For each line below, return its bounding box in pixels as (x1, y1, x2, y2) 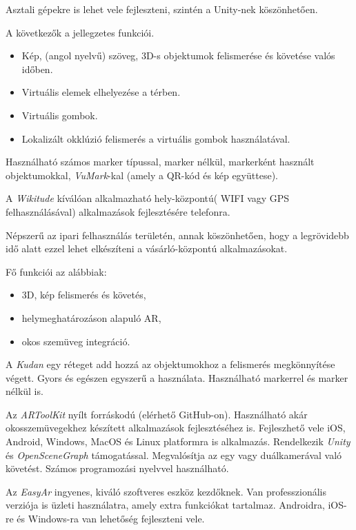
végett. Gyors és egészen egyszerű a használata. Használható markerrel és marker (6, 370, 348, 385)
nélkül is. (6, 384, 43, 398)
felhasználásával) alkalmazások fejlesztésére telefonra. (6, 204, 230, 218)
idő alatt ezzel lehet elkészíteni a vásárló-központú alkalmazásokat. (6, 241, 288, 256)
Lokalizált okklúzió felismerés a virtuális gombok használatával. (21, 131, 290, 145)
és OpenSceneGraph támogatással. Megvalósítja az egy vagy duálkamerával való (6, 447, 342, 462)
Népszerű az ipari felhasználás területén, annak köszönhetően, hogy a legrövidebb (6, 227, 349, 242)
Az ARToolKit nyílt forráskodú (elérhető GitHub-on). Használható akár (6, 407, 308, 421)
